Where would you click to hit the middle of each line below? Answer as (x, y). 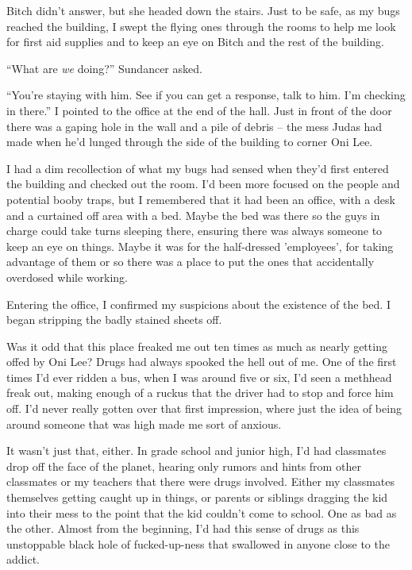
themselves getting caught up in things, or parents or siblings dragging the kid (197, 497)
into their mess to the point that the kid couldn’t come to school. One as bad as (202, 512)
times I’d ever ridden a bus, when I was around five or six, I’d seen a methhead (199, 377)
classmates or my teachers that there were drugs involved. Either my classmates (201, 481)
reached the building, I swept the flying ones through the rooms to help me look (201, 26)
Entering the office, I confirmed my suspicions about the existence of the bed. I (198, 304)
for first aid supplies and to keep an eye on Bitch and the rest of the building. (195, 42)
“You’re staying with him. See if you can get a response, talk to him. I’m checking (206, 95)
